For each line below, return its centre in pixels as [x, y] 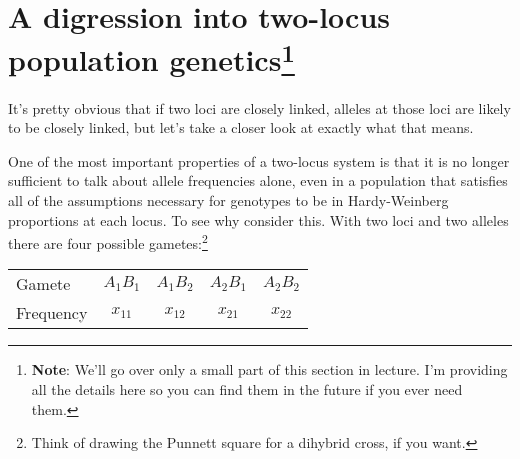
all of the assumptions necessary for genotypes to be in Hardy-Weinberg [228, 200]
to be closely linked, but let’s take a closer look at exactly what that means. [241, 127]
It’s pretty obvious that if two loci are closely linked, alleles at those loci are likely [259, 107]
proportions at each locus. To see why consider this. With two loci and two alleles [258, 219]
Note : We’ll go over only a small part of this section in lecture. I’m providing [269, 369]
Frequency [52, 313]
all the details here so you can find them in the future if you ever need [247, 389]
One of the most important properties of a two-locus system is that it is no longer [259, 160]
